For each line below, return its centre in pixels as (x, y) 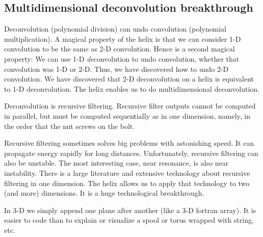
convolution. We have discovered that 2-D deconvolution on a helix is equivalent (129, 79)
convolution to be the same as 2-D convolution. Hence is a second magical (120, 49)
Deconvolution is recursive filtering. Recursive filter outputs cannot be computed (130, 106)
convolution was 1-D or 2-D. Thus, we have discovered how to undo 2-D (116, 69)
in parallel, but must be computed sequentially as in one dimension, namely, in (127, 115)
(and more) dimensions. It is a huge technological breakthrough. (104, 193)
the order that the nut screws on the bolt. (70, 126)
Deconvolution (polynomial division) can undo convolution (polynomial (115, 29)
